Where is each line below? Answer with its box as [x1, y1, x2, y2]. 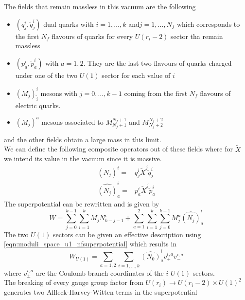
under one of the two [15, 70, 78, 80]
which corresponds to [176, 19, 240, 29]
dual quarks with [43, 19, 94, 29]
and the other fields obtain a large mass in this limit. [4, 134, 161, 144]
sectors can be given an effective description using [52, 229, 201, 239]
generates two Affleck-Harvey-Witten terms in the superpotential [4, 286, 197, 297]
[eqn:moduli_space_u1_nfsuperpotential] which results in [4, 239, 177, 249]
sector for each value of [102, 70, 171, 80]
